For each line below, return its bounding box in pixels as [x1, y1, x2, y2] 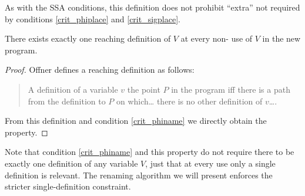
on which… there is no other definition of [116, 94, 263, 107]
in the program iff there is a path [171, 83, 290, 95]
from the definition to [28, 94, 106, 107]
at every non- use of [180, 32, 253, 45]
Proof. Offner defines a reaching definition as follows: [5, 63, 195, 76]
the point [127, 83, 160, 95]
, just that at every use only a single [145, 157, 276, 169]
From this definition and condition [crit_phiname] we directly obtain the [5, 114, 267, 127]
